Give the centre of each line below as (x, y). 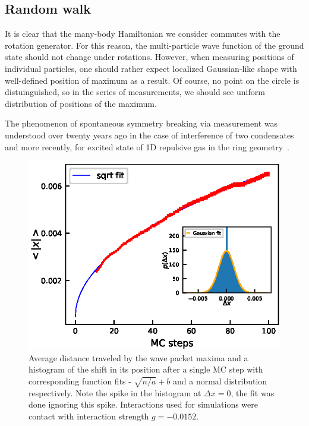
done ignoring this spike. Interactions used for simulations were (144, 404)
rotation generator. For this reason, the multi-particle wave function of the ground (154, 45)
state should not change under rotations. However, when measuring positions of (149, 57)
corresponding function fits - (80, 381)
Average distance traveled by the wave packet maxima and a (138, 357)
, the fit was (253, 392)
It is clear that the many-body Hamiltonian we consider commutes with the (143, 34)
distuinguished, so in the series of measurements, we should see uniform (135, 92)
